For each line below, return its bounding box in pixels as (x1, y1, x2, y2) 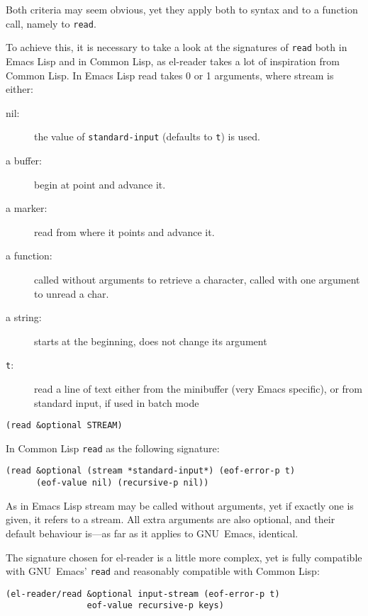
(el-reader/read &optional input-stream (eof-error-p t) (6, 588, 280, 599)
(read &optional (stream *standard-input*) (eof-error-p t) (6, 466, 296, 476)
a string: (6, 310, 42, 325)
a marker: (6, 201, 48, 215)
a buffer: (6, 152, 42, 167)
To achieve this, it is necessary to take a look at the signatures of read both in (6, 40, 347, 55)
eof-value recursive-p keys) (87, 600, 224, 611)
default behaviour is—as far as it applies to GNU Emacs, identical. (6, 525, 299, 540)
